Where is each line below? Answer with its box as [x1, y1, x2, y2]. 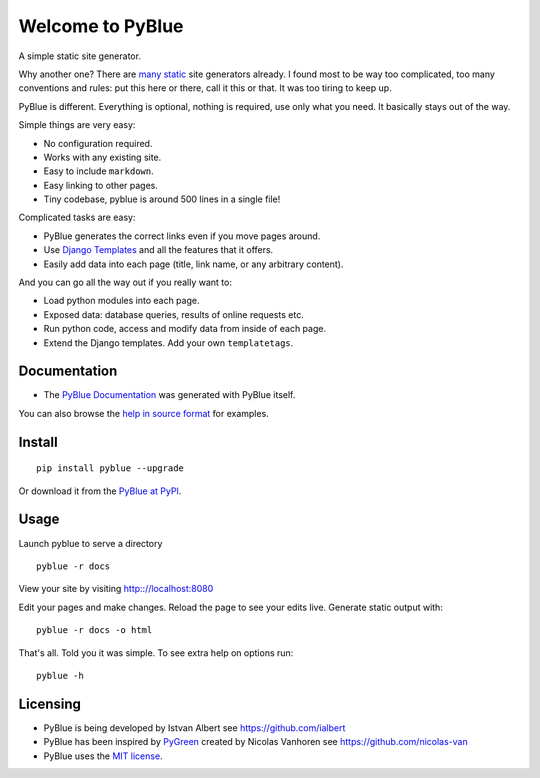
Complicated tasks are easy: [18, 211, 136, 224]
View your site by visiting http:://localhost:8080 [18, 583, 214, 595]
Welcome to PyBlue [18, 15, 184, 37]
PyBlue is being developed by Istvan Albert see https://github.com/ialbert [43, 721, 346, 734]
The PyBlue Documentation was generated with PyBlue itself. [43, 389, 296, 401]
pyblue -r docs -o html [36, 625, 153, 636]
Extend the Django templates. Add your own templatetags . [43, 336, 294, 349]
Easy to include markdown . [43, 165, 154, 177]
